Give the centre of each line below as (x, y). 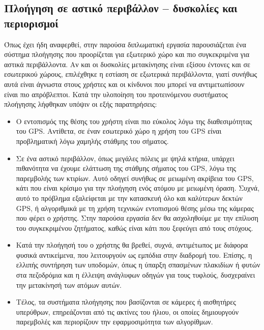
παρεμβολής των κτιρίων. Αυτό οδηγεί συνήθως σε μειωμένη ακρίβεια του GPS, (135, 178)
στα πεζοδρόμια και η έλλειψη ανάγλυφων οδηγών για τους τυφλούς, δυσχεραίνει (136, 275)
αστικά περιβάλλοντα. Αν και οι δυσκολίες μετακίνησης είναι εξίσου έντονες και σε (127, 64)
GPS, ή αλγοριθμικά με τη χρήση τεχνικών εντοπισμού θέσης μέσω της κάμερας (135, 208)
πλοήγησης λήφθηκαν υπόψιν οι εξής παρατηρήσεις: (81, 104)
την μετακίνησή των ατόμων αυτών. (69, 284)
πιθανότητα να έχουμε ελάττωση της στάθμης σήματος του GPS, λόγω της (126, 168)
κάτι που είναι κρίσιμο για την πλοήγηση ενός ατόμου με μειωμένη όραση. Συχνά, (138, 188)
